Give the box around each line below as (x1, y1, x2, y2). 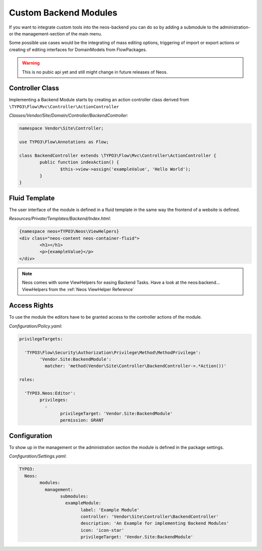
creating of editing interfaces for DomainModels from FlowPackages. (9, 47, 147, 52)
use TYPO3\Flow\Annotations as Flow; (19, 139, 109, 145)
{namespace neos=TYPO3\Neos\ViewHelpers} (19, 228, 119, 234)
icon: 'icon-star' (80, 527, 125, 533)
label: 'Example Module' (80, 507, 140, 513)
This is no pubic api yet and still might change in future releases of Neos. (22, 69, 168, 75)
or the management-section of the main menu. (9, 31, 102, 36)
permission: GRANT (60, 418, 104, 423)
